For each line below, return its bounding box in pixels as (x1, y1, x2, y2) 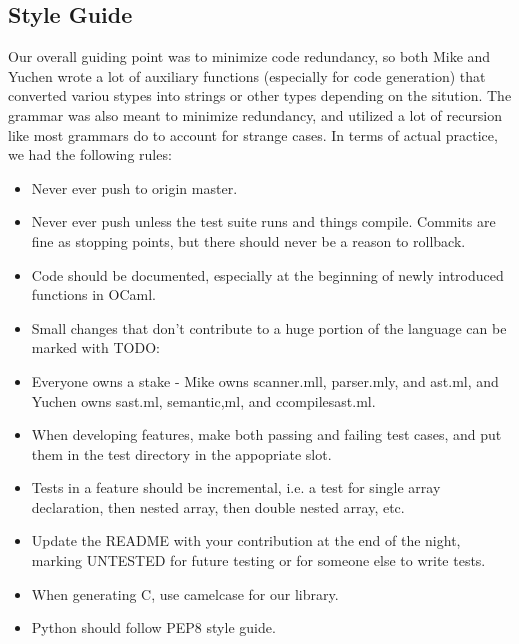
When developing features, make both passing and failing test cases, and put (31, 424, 502, 445)
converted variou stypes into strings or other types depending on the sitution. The (8, 85, 512, 106)
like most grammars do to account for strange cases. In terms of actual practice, (8, 124, 498, 145)
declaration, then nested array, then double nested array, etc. (31, 496, 405, 517)
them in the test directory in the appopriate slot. (31, 443, 332, 464)
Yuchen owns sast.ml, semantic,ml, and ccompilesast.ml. (31, 390, 376, 411)
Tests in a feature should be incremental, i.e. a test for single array (31, 477, 441, 498)
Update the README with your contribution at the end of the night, (31, 530, 461, 551)
